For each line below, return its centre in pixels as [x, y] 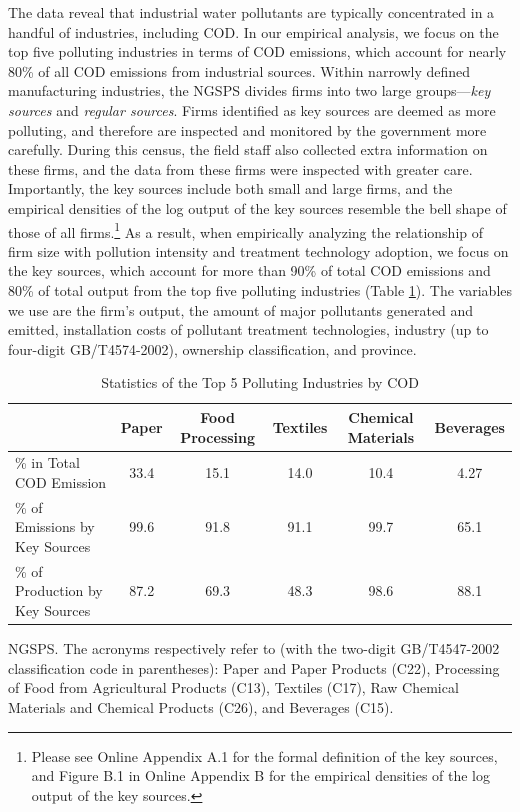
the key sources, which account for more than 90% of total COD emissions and [249, 270]
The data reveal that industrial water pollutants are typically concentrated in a [251, 12]
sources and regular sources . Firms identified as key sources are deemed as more [252, 109]
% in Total [47, 462]
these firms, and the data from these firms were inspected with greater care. [240, 168]
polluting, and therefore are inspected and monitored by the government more [247, 129]
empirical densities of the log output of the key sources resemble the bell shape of [257, 207]
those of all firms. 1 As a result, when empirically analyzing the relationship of [246, 230]
